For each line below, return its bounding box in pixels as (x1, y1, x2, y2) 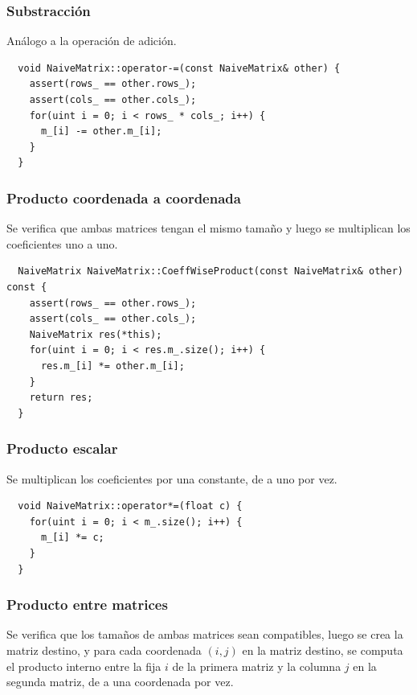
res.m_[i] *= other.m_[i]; (40, 360, 185, 372)
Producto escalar (6, 438, 118, 459)
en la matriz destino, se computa (242, 641, 403, 658)
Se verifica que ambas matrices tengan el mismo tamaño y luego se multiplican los (6, 220, 411, 236)
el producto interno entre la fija (6, 657, 161, 674)
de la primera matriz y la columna (172, 657, 341, 674)
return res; (29, 392, 93, 404)
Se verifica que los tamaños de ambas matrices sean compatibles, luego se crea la (6, 626, 403, 643)
